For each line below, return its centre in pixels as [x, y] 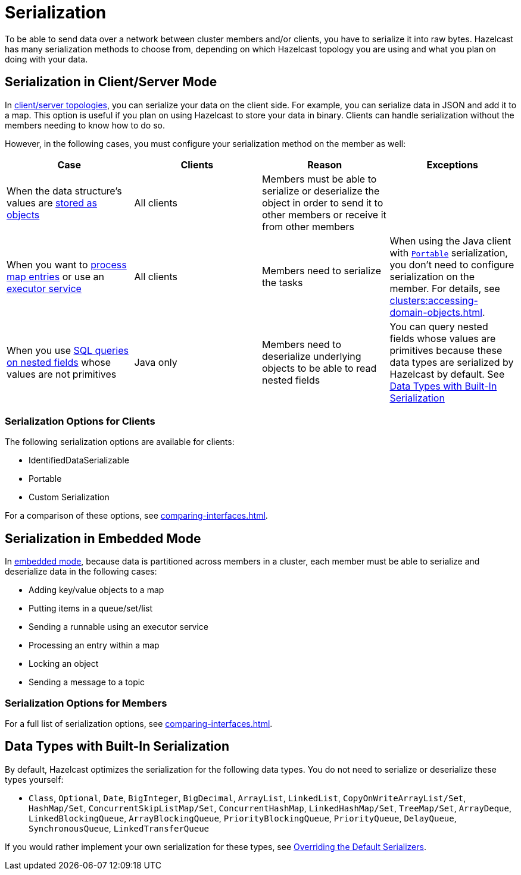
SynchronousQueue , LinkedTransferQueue [119, 828]
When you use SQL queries [68, 350]
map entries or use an [55, 276]
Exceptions [453, 164]
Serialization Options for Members [86, 703]
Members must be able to [319, 179]
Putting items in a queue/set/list [91, 609]
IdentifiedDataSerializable [79, 460]
